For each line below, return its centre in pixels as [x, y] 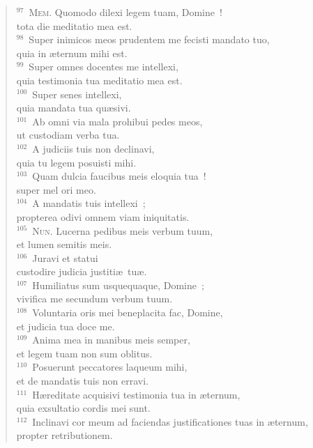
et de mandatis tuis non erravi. [83, 381]
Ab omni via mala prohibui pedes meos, [117, 121]
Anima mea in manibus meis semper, [111, 340]
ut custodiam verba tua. [68, 135]
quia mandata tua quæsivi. [74, 108]
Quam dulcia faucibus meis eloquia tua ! [119, 176]
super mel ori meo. [56, 189]
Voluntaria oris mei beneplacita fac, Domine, [128, 312]
